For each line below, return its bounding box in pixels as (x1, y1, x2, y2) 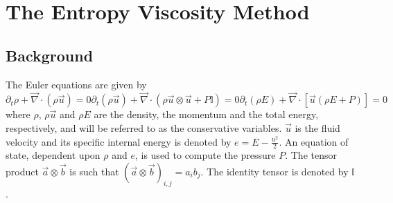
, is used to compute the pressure (134, 148, 276, 162)
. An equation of (279, 134, 349, 148)
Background (6, 44, 94, 66)
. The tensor (285, 148, 337, 162)
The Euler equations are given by (6, 77, 147, 91)
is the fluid (295, 120, 340, 135)
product (6, 164, 39, 178)
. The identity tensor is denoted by (200, 164, 349, 178)
